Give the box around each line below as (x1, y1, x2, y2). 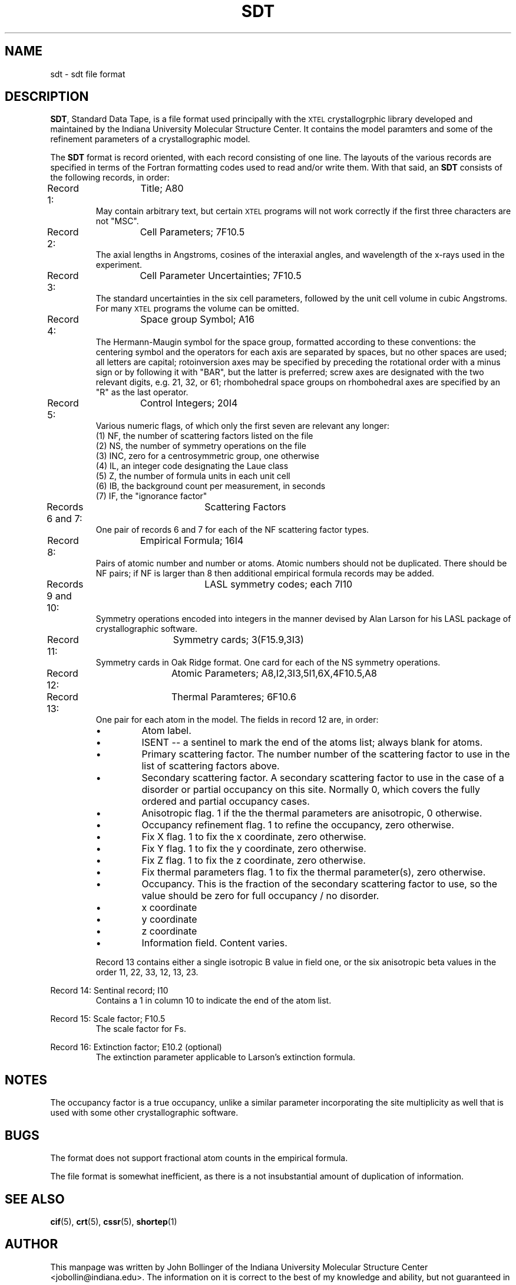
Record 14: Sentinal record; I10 (50, 985, 168, 996)
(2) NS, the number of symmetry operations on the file (95, 441, 306, 451)
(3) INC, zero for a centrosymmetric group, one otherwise (95, 451, 319, 461)
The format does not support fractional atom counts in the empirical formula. (50, 1153, 348, 1163)
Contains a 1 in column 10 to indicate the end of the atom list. (95, 995, 332, 1006)
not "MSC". (95, 216, 139, 227)
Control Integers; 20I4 (140, 397, 238, 409)
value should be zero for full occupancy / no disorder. (141, 890, 379, 902)
